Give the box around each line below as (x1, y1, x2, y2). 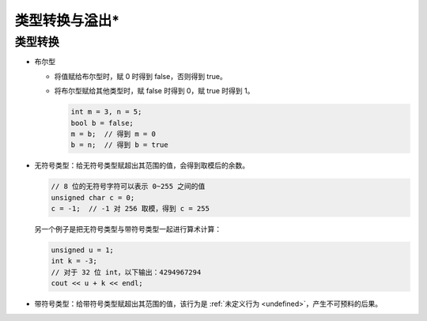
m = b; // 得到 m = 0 (70, 129, 156, 138)
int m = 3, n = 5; (70, 108, 142, 116)
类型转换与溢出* (14, 12, 120, 29)
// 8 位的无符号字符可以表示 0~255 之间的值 (51, 182, 206, 191)
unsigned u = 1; (51, 246, 115, 255)
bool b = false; (70, 119, 134, 127)
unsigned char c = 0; (51, 193, 135, 202)
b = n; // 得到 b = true (70, 141, 169, 149)
